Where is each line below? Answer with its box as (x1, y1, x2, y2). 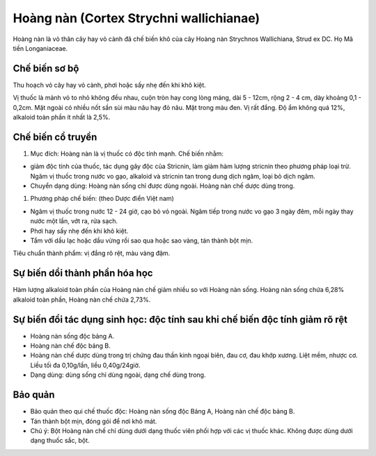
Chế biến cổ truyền (13, 131, 97, 142)
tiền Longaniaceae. (13, 44, 68, 52)
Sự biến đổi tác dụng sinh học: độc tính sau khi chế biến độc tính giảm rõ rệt (13, 313, 348, 325)
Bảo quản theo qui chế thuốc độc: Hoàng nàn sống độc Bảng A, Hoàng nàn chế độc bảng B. (30, 407, 295, 416)
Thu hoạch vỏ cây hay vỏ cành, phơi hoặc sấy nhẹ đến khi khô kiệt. (13, 81, 207, 89)
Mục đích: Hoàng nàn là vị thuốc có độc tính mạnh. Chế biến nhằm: (30, 149, 224, 158)
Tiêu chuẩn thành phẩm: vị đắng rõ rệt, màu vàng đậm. (13, 249, 171, 257)
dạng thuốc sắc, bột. (30, 437, 90, 445)
